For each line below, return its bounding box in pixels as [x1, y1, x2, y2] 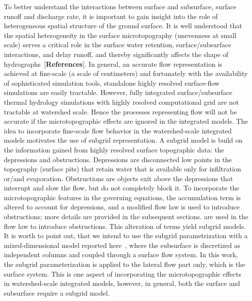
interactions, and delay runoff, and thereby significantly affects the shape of [4, 49, 229, 59]
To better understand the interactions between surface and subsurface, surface [4, 1, 236, 11]
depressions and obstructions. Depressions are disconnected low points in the [4, 154, 232, 164]
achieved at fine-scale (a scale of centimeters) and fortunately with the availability [4, 68, 248, 78]
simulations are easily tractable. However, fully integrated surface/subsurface [4, 87, 233, 97]
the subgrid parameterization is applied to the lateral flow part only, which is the [4, 259, 245, 269]
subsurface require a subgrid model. [4, 287, 110, 298]
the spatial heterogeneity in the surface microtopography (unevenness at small [4, 30, 236, 40]
